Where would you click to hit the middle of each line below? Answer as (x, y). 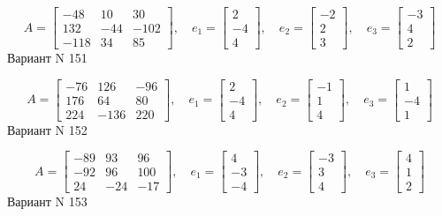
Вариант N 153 (47, 201)
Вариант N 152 (47, 129)
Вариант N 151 (47, 58)
